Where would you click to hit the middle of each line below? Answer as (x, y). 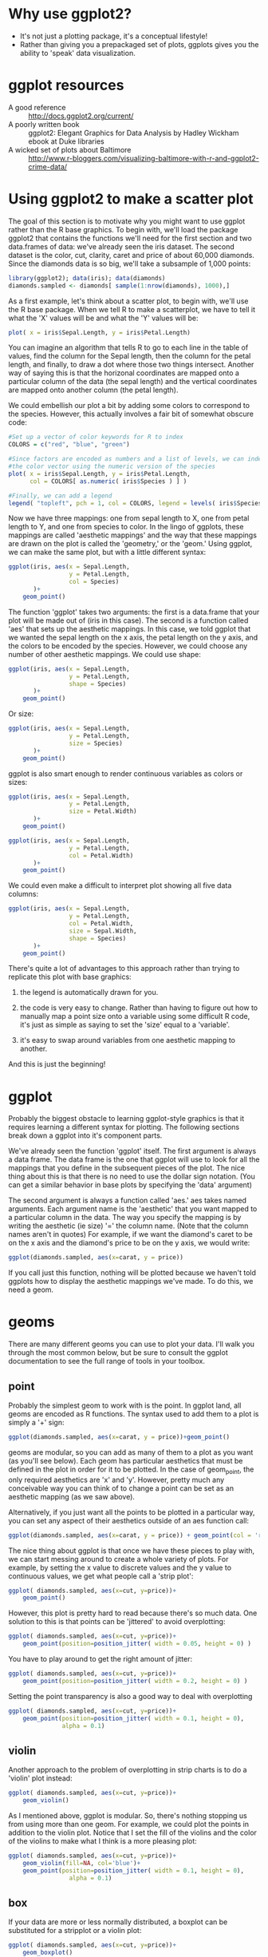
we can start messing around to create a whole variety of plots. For (118, 1559)
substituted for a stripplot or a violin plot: (75, 1931)
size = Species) (96, 743)
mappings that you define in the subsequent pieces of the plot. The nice (127, 1168)
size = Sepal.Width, (103, 931)
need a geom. (31, 1289)
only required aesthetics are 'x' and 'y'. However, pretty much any (116, 1480)
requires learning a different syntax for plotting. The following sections (124, 1127)
